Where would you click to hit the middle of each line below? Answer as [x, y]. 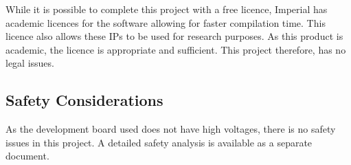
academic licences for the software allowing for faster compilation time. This [166, 22]
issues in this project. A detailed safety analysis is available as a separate [159, 142]
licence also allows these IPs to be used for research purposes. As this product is [174, 36]
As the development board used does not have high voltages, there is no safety [171, 129]
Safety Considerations [84, 100]
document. [27, 156]
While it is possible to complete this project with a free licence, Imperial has [167, 9]
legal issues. [30, 63]
